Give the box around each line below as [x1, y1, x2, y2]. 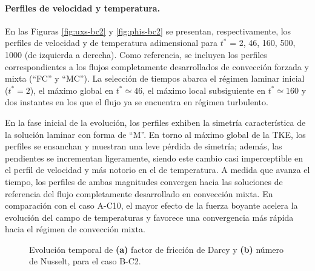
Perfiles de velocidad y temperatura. [5, 1, 161, 14]
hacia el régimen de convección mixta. [5, 223, 145, 235]
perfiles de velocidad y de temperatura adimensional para [5, 36, 218, 49]
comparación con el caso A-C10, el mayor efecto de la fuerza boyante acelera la [5, 199, 298, 212]
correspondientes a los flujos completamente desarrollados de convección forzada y [5, 60, 309, 73]
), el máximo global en [30, 83, 114, 96]
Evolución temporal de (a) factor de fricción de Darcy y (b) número [29, 243, 284, 255]
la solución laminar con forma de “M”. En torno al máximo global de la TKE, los [5, 128, 306, 140]
